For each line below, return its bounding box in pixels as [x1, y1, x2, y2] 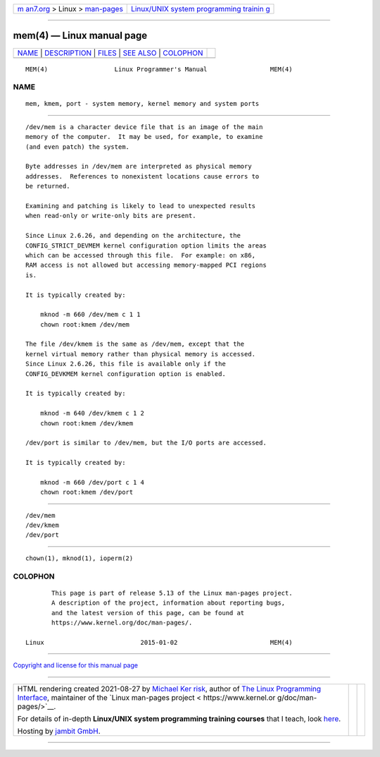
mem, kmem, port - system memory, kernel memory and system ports [25, 99, 260, 108]
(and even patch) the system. [25, 143, 130, 151]
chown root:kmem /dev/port [39, 488, 134, 497]
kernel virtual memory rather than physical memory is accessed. [25, 350, 256, 358]
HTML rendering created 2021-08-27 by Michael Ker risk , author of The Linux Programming [17, 684, 322, 694]
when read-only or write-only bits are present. [25, 212, 196, 220]
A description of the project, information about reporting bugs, [51, 599, 286, 607]
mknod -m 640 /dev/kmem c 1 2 [39, 409, 144, 418]
